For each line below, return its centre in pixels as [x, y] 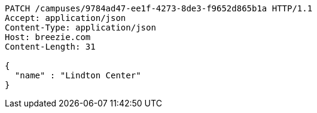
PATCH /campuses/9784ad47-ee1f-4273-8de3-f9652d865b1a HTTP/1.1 [159, 8]
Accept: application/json [65, 18]
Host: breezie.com [48, 37]
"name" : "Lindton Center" [78, 75]
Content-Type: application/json [80, 28]
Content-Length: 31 [50, 47]
